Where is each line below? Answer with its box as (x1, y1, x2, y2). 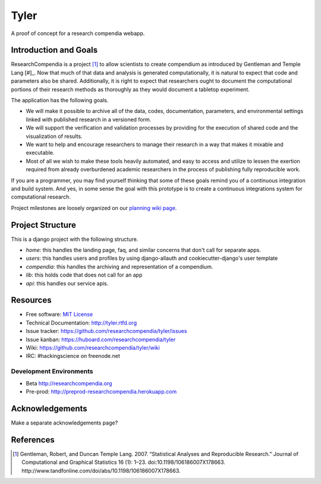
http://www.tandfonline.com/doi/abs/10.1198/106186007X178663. (21, 467, 181, 474)
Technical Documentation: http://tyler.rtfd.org (26, 319, 137, 326)
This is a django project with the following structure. (11, 235, 139, 243)
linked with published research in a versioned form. (26, 116, 152, 123)
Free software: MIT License (26, 311, 93, 318)
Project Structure (11, 220, 77, 230)
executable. (26, 149, 55, 156)
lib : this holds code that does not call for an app (26, 271, 143, 279)
